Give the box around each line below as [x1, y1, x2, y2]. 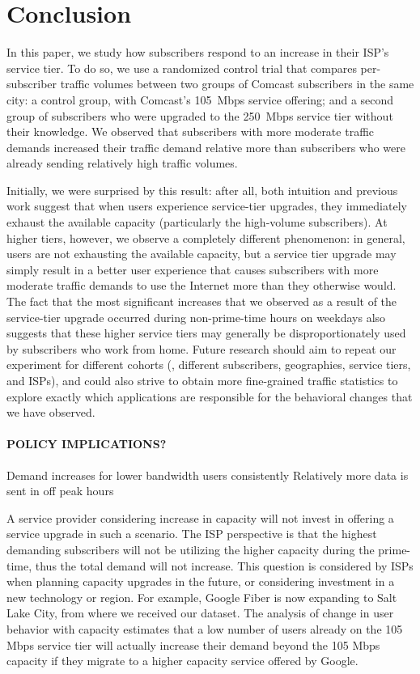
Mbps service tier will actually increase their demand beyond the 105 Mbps [6, 636, 380, 653]
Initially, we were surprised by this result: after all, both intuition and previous [6, 181, 398, 198]
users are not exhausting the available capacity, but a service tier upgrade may [6, 245, 397, 262]
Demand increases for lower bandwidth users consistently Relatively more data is [6, 466, 409, 483]
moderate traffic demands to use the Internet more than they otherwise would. [6, 277, 397, 294]
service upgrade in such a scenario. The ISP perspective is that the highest [6, 525, 377, 542]
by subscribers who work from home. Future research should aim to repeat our [6, 340, 397, 357]
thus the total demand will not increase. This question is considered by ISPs [35, 557, 414, 574]
